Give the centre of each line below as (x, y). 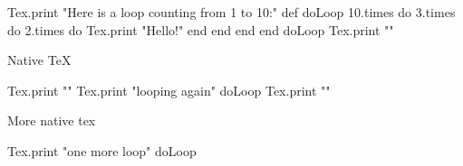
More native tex (52, 120)
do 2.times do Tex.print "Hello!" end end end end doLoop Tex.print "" (201, 29)
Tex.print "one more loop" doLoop (102, 150)
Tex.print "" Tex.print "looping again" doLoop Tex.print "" (169, 90)
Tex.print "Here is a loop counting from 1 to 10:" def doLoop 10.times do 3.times (231, 12)
